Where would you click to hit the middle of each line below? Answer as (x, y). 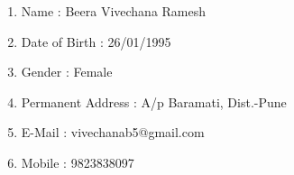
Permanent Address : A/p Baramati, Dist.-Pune (154, 101)
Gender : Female (67, 72)
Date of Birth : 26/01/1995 (96, 41)
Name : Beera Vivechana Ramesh (114, 11)
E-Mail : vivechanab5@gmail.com (113, 132)
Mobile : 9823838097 (78, 162)
